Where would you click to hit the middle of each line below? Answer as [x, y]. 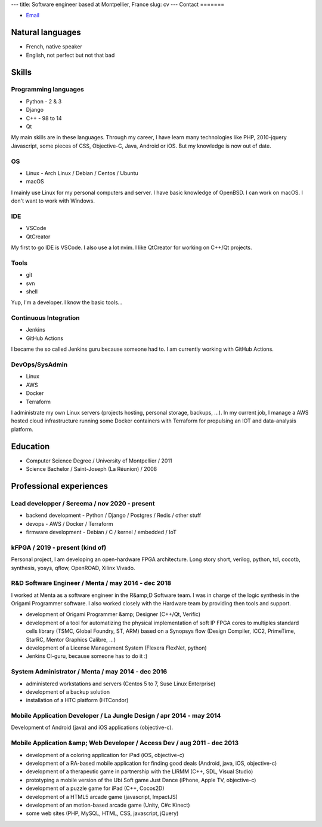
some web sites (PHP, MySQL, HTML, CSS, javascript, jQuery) [102, 813]
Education [30, 446]
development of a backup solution [68, 692]
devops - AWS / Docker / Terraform [69, 523]
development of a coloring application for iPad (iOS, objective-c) [105, 755]
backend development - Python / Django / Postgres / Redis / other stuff [114, 515]
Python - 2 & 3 [44, 101]
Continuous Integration [45, 318]
